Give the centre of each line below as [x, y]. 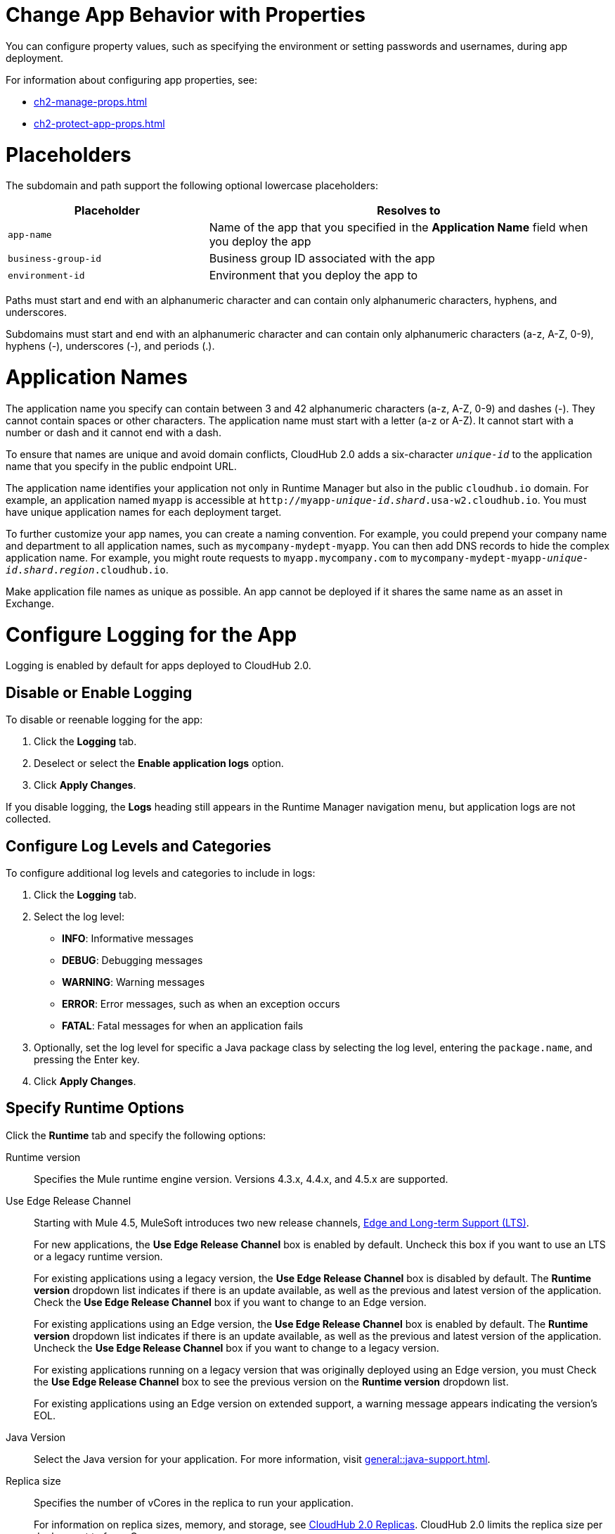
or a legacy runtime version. [98, 1256]
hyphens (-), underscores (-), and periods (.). [110, 346]
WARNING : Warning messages [134, 982]
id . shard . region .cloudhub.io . [87, 569]
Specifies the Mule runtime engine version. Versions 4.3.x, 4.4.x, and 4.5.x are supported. [241, 1179]
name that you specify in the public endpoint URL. [121, 466]
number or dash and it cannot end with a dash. [114, 432]
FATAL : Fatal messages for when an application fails [183, 1025]
